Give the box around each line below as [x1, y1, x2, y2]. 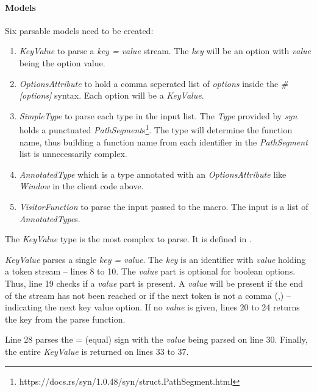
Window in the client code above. [19, 180, 144, 192]
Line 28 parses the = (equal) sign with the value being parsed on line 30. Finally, [5, 333, 308, 346]
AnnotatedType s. [19, 212, 80, 225]
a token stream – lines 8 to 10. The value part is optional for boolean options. [5, 265, 296, 278]
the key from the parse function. [5, 312, 126, 325]
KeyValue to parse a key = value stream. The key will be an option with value [19, 44, 312, 57]
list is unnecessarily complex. [19, 147, 127, 160]
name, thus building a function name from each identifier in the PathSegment [19, 135, 308, 148]
